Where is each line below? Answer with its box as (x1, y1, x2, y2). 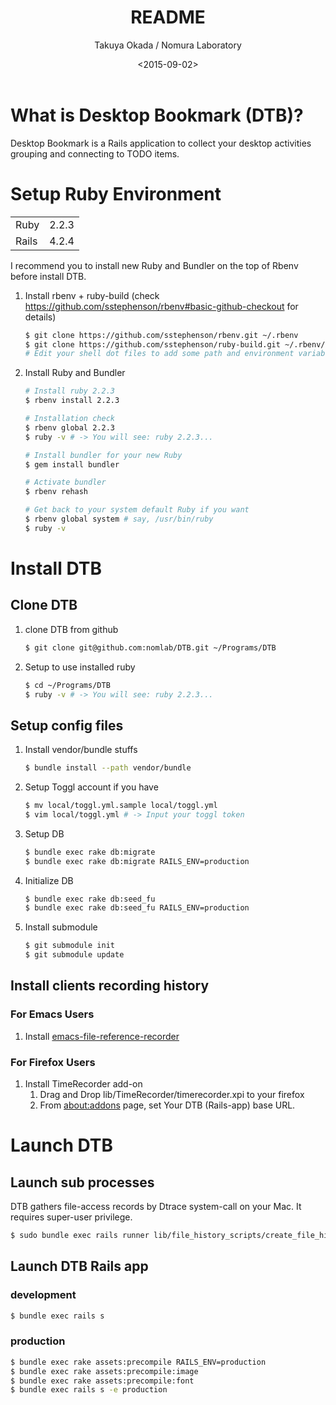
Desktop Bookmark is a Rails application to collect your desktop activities (10, 137, 312, 149)
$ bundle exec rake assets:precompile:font (10, 1376, 195, 1386)
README (130, 6, 206, 29)
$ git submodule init (24, 941, 115, 951)
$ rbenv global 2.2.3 (24, 422, 115, 433)
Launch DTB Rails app (10, 1258, 149, 1275)
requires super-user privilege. (10, 1211, 133, 1223)
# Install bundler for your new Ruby (24, 450, 183, 460)
